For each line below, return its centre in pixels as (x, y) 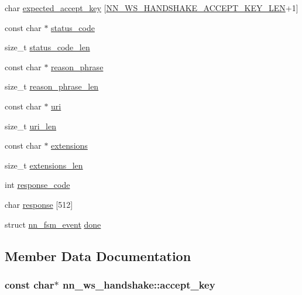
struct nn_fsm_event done (53, 224)
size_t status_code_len (47, 47)
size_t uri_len (31, 126)
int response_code (37, 185)
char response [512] (39, 204)
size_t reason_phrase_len (52, 86)
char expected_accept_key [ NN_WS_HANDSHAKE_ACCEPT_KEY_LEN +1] (152, 8)
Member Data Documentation (98, 255)
